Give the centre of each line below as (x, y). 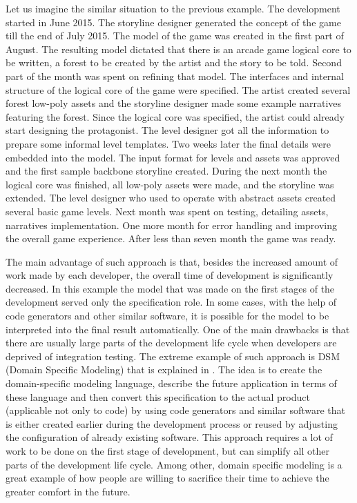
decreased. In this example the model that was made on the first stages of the (170, 288)
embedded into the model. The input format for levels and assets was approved (173, 157)
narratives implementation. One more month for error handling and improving (171, 225)
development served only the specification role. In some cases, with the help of (171, 302)
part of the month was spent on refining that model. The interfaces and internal (175, 76)
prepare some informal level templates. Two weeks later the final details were (168, 143)
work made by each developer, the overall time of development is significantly (170, 275)
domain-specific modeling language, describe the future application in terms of (171, 383)
